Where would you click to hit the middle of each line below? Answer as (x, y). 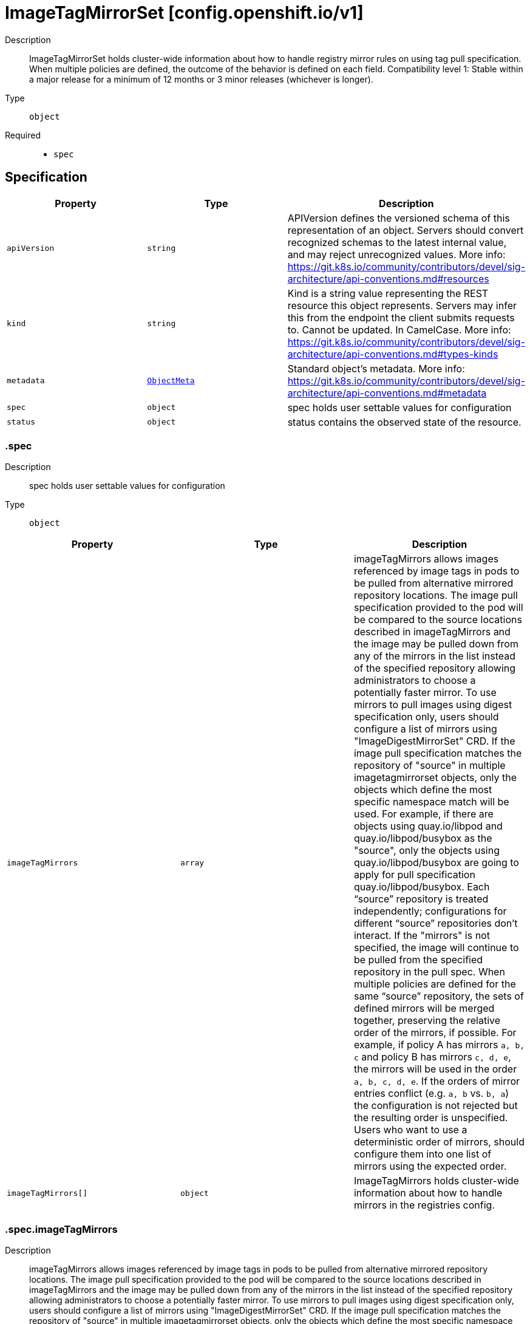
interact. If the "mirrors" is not (422, 936)
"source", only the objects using (426, 851)
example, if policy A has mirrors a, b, (439, 1045)
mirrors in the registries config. (424, 1205)
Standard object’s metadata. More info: (376, 368)
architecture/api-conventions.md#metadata (387, 393)
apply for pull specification (414, 875)
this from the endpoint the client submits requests (401, 317)
